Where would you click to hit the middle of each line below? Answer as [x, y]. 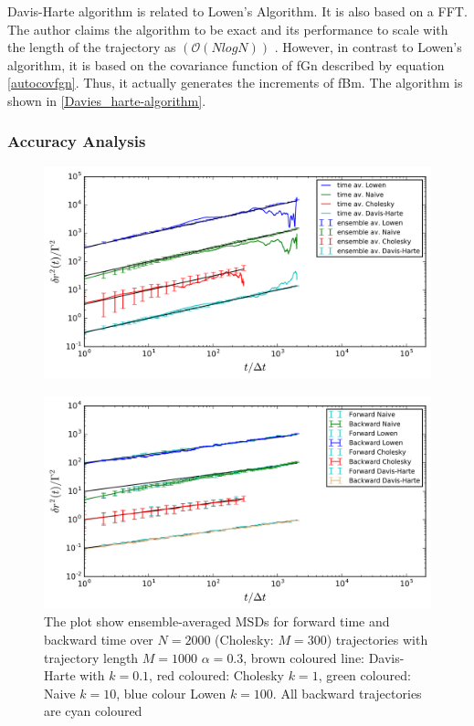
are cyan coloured [93, 711]
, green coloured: [364, 675]
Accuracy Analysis [77, 141]
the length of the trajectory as [92, 47]
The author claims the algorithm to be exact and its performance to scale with [228, 29]
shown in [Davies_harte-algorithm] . [107, 100]
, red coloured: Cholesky [217, 675]
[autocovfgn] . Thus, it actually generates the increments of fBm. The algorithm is [235, 83]
